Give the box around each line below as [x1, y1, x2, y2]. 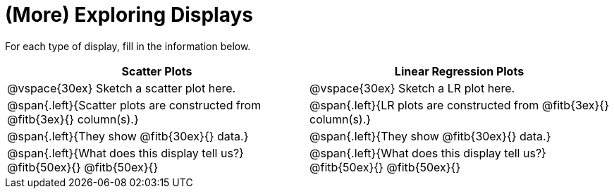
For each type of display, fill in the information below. [5, 40, 251, 52]
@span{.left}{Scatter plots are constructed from [7, 97, 262, 112]
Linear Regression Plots [394, 63, 524, 78]
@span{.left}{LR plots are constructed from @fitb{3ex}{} [309, 97, 610, 112]
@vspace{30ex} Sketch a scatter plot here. [7, 80, 236, 95]
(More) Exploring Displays [5, 3, 253, 27]
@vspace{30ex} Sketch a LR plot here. [309, 80, 515, 95]
